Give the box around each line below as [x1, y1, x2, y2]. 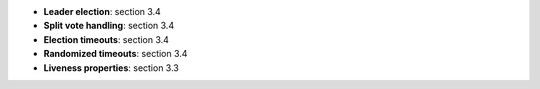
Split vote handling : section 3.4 [43, 20, 175, 32]
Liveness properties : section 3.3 [43, 61, 179, 74]
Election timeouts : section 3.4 [43, 33, 170, 45]
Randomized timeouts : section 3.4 [43, 48, 188, 60]
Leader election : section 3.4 [43, 6, 162, 17]
